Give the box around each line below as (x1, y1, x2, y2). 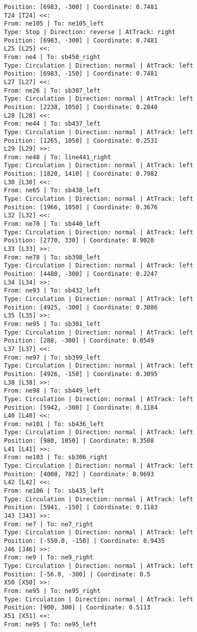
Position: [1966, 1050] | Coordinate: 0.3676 (4, 203, 158, 211)
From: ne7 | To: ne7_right (4, 520, 93, 528)
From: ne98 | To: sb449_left (4, 387, 101, 395)
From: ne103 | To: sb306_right (4, 454, 108, 461)
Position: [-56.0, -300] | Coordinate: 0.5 (4, 570, 151, 578)
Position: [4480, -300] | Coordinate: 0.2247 (4, 270, 158, 277)
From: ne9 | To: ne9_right (4, 554, 93, 561)
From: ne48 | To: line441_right (4, 153, 111, 161)
